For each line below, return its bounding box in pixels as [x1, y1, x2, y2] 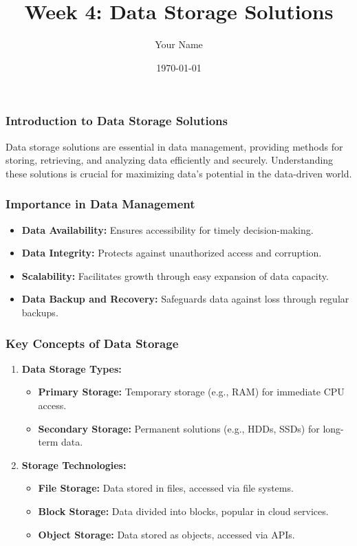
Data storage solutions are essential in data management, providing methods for [6, 139, 343, 153]
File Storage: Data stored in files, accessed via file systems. [38, 481, 294, 495]
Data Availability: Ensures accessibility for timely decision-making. [21, 222, 314, 237]
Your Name [155, 37, 203, 52]
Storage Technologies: [21, 457, 127, 472]
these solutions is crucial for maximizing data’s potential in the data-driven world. [6, 166, 352, 180]
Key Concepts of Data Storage [6, 334, 179, 351]
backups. [21, 305, 58, 319]
